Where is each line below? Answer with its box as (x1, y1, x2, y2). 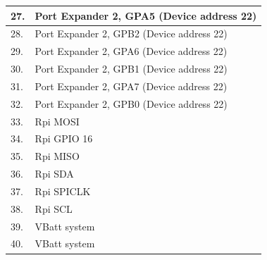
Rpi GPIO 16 (35, 131, 93, 146)
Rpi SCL (35, 201, 73, 216)
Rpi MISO (35, 149, 80, 163)
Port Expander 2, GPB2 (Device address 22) (35, 26, 228, 41)
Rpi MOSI (35, 113, 80, 128)
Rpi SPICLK (35, 183, 91, 198)
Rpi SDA (35, 166, 74, 181)
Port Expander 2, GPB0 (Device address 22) (35, 96, 228, 111)
